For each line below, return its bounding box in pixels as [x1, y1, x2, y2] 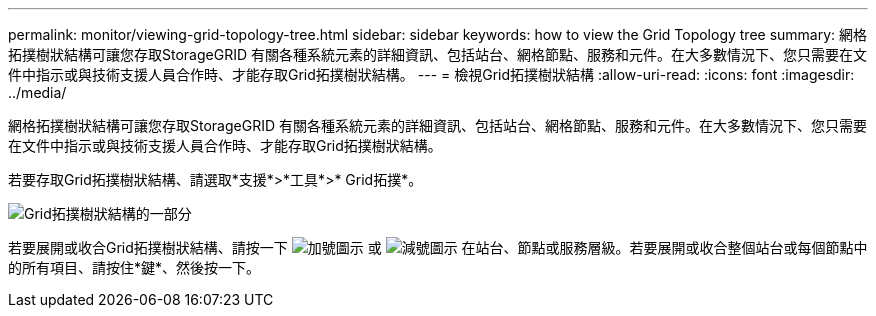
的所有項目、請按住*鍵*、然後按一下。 [8, 259, 261, 276]
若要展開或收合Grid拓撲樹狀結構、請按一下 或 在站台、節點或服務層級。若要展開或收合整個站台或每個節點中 [8, 239, 868, 256]
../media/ [8, 84, 67, 101]
